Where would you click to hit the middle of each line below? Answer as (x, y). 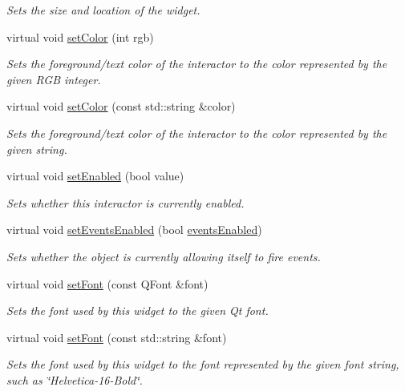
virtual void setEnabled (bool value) (95, 176)
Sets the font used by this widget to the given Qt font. (138, 310)
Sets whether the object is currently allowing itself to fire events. (164, 256)
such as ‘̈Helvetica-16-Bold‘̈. (75, 379)
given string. (37, 149)
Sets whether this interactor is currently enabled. (126, 202)
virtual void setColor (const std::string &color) (121, 106)
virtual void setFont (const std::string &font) (117, 337)
